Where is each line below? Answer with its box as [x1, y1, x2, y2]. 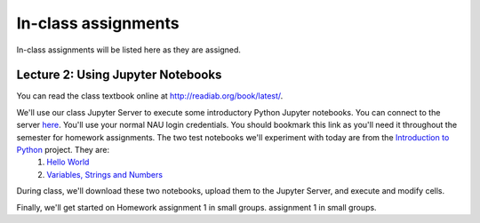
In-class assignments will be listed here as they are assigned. [16, 44, 242, 55]
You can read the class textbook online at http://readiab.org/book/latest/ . [16, 91, 284, 101]
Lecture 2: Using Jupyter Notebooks [16, 68, 222, 83]
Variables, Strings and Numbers [46, 169, 164, 179]
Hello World [46, 156, 90, 168]
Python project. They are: [16, 145, 110, 155]
